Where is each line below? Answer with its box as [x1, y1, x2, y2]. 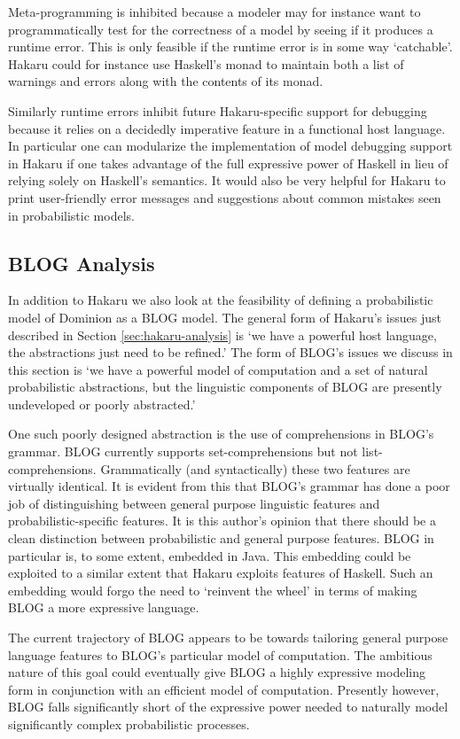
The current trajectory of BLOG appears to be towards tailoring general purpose [8, 628, 448, 647]
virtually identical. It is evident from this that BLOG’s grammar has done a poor [8, 477, 450, 495]
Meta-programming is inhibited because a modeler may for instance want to [8, 3, 421, 20]
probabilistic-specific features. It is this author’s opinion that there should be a [8, 511, 436, 530]
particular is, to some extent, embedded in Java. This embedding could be [8, 546, 411, 564]
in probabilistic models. [8, 206, 135, 224]
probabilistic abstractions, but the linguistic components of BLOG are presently [8, 377, 442, 396]
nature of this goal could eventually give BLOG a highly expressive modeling [8, 663, 425, 681]
